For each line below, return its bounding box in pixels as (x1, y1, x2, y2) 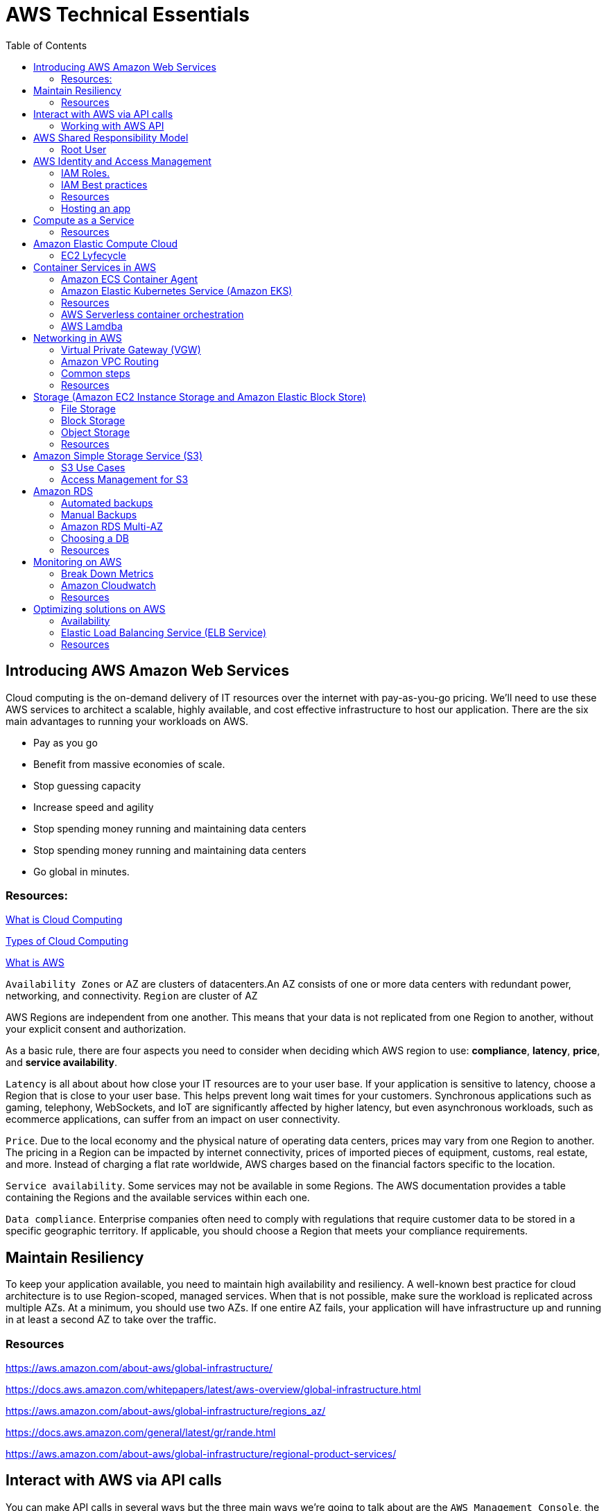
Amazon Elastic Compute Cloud (33, 237, 178, 250)
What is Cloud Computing (6, 914, 123, 926)
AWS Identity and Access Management (33, 155, 211, 167)
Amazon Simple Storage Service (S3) (33, 449, 203, 462)
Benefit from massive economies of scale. (33, 758, 225, 770)
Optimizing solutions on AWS (33, 602, 166, 615)
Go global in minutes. (33, 865, 130, 877)
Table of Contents (6, 39, 87, 51)
